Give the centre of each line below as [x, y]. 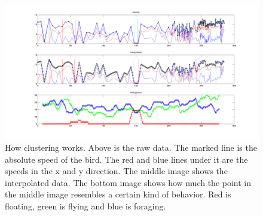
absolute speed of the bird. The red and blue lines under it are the [126, 159]
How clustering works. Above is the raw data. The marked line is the [131, 147]
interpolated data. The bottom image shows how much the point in [128, 182]
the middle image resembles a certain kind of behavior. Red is [118, 194]
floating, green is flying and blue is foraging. [85, 206]
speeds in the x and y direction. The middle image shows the [116, 171]
